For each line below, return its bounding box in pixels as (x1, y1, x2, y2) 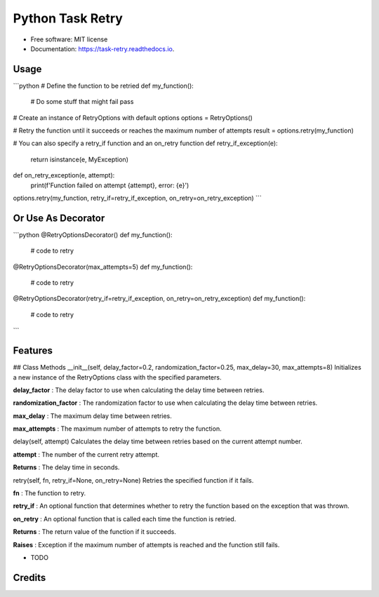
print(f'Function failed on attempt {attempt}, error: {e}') (30, 181, 189, 189)
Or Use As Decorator (13, 212, 105, 224)
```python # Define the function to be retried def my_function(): (13, 81, 194, 90)
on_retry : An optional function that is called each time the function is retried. (13, 514, 237, 523)
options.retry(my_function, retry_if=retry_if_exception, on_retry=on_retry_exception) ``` (13, 194, 262, 202)
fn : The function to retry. (13, 489, 86, 497)
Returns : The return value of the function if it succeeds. (13, 528, 177, 536)
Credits (13, 572, 46, 584)
